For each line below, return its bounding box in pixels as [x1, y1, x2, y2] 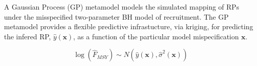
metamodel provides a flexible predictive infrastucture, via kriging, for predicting [4, 21, 253, 32]
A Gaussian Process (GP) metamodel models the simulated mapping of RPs [4, 2, 239, 12]
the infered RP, [4, 31, 51, 41]
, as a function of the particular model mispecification [73, 31, 239, 41]
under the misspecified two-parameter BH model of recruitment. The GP [4, 11, 229, 22]
